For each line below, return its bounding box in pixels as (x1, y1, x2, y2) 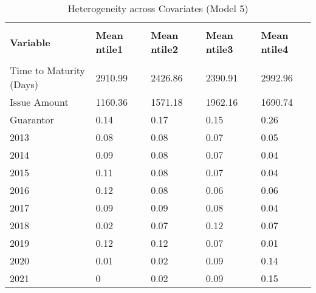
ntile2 (151, 42, 178, 56)
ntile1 (95, 42, 123, 56)
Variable (10, 35, 50, 49)
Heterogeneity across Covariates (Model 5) (67, 1, 249, 15)
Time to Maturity (10, 63, 86, 77)
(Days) (10, 77, 38, 91)
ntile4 (261, 42, 289, 56)
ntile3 (205, 42, 233, 56)
